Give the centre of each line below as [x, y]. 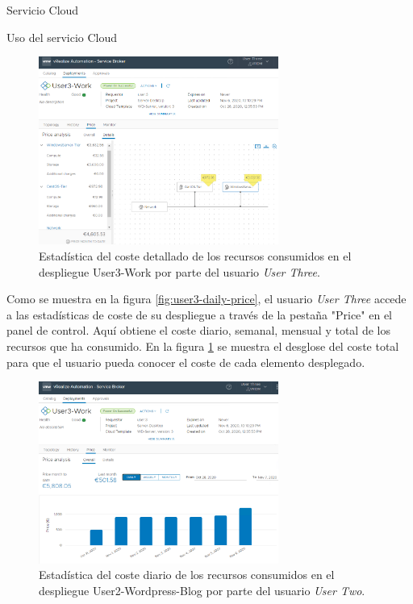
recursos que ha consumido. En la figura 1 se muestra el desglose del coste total [203, 346]
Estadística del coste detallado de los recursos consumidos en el [195, 256]
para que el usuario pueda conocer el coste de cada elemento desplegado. [186, 362]
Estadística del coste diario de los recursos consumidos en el [187, 575]
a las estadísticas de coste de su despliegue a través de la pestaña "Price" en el [200, 314]
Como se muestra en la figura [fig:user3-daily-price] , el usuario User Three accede [206, 299]
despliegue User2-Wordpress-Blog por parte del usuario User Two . [202, 590]
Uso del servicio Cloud [62, 37]
